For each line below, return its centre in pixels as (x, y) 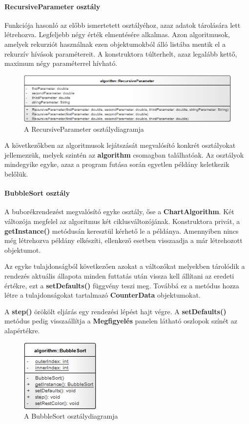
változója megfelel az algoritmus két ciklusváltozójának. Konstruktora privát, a (122, 221)
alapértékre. (22, 330)
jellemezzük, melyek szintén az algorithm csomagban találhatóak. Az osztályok (124, 154)
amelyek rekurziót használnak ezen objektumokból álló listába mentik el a (115, 44)
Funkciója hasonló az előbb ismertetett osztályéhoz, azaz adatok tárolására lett (123, 25)
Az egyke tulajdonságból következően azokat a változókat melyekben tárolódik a (125, 266)
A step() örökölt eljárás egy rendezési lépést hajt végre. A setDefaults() (115, 311)
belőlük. (16, 174)
